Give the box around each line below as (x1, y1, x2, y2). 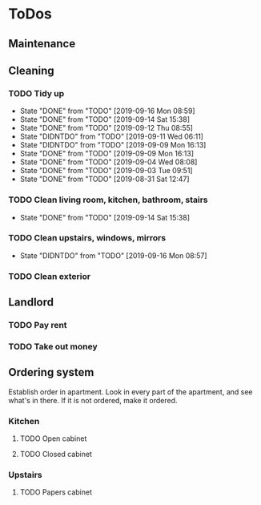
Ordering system (8, 366, 94, 379)
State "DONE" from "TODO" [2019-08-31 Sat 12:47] (19, 174, 190, 184)
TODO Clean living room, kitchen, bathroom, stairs (8, 194, 208, 205)
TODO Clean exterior (8, 270, 90, 281)
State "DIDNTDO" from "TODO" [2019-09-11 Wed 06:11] (19, 131, 204, 141)
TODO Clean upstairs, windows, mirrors (8, 232, 167, 244)
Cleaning (8, 63, 54, 77)
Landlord (8, 296, 54, 309)
